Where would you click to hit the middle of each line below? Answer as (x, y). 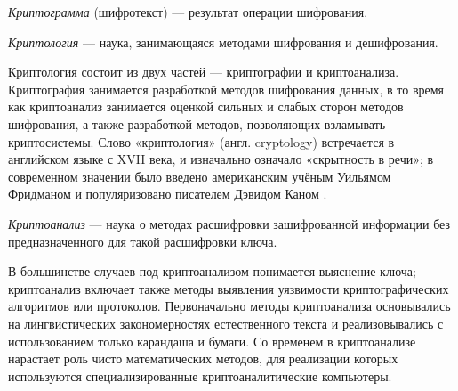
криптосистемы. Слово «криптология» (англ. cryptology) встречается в (201, 141)
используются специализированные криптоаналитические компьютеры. (200, 375)
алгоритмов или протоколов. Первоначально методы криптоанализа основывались (229, 306)
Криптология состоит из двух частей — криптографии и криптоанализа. (204, 72)
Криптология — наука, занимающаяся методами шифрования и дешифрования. (223, 41)
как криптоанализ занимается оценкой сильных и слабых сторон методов (206, 106)
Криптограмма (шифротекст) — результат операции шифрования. (188, 12)
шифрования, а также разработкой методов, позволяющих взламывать (197, 123)
